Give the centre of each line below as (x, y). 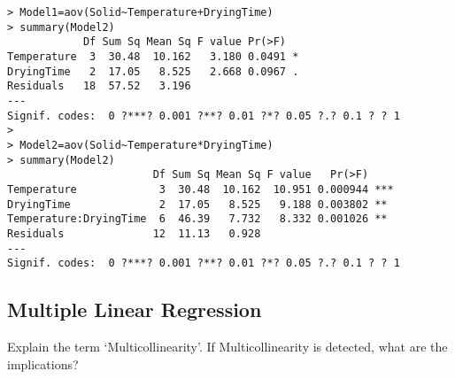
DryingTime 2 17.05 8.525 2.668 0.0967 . (153, 71)
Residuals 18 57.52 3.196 (99, 86)
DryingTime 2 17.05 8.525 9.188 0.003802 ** (197, 204)
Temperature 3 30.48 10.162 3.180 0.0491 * (153, 56)
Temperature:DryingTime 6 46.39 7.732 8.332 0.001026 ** (197, 219)
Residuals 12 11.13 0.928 (134, 233)
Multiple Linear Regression (135, 309)
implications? (43, 364)
